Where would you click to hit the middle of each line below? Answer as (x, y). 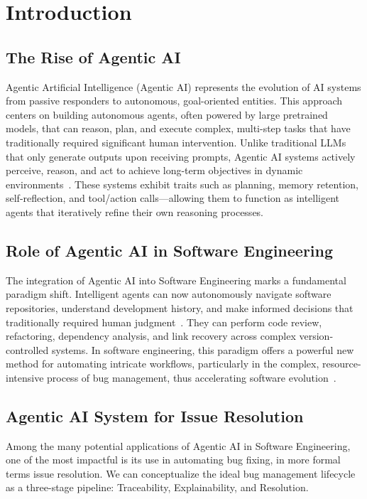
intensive (25, 377)
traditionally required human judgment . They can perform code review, (164, 322)
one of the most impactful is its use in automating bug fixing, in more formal (173, 460)
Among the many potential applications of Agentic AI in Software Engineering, (178, 445)
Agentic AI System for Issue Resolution (155, 415)
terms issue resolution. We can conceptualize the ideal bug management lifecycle (181, 473)
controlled (27, 349)
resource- (341, 364)
